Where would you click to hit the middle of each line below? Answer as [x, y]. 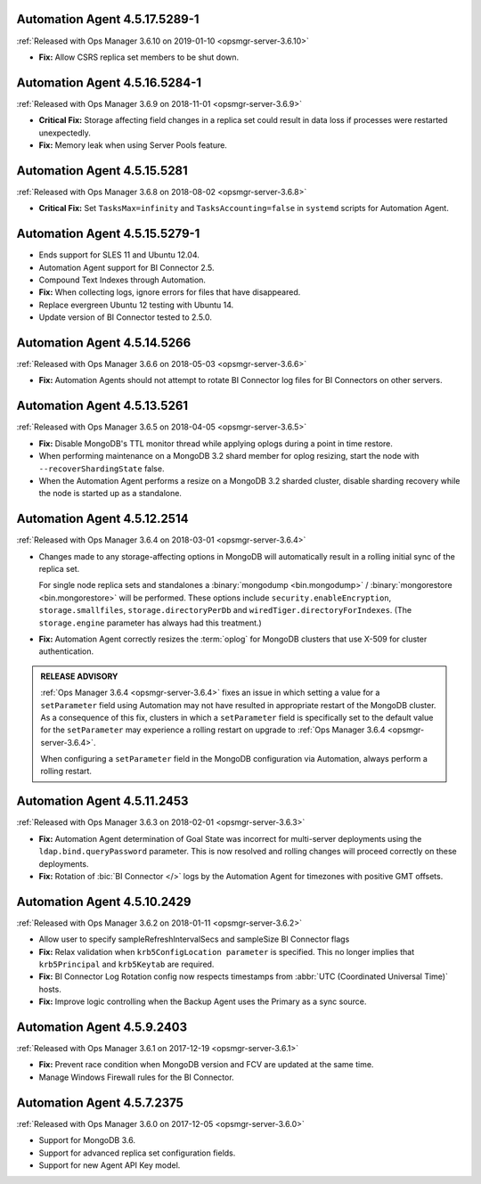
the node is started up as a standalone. [110, 494]
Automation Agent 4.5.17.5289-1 [108, 19]
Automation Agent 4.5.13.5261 [102, 406]
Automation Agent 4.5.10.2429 [104, 901]
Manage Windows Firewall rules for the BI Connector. [137, 1077]
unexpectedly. [65, 133]
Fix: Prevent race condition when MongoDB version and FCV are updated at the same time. [206, 1065]
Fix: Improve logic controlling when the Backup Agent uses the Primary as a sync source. [203, 1001]
